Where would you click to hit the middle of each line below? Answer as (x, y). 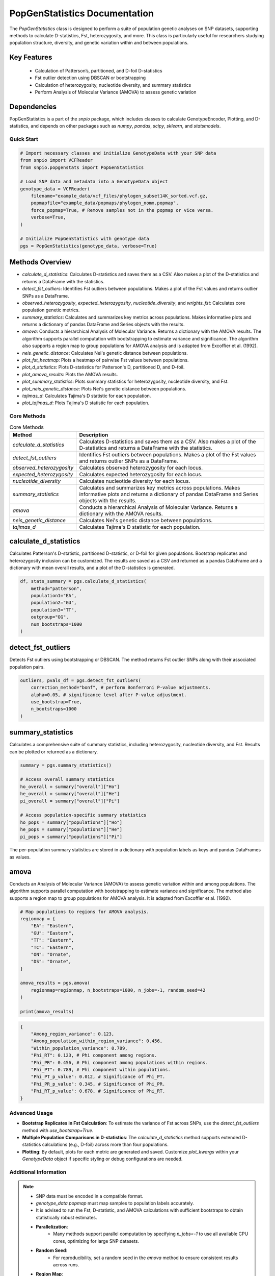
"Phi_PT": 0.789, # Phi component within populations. (101, 1070)
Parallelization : (52, 1227)
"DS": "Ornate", (51, 962)
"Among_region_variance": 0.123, (73, 1034)
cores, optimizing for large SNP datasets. (96, 1241)
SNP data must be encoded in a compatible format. (90, 1196)
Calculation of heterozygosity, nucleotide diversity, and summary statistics (113, 85)
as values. (20, 857)
